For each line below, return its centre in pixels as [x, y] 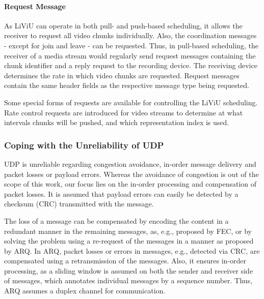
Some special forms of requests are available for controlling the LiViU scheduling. [131, 102]
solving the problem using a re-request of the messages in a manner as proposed [129, 241]
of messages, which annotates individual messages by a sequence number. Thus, [128, 280]
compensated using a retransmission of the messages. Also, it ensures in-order [125, 261]
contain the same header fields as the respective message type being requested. [127, 85]
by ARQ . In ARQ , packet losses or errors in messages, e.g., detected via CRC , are [132, 250]
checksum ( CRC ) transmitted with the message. [79, 204]
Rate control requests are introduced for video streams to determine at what [124, 112]
